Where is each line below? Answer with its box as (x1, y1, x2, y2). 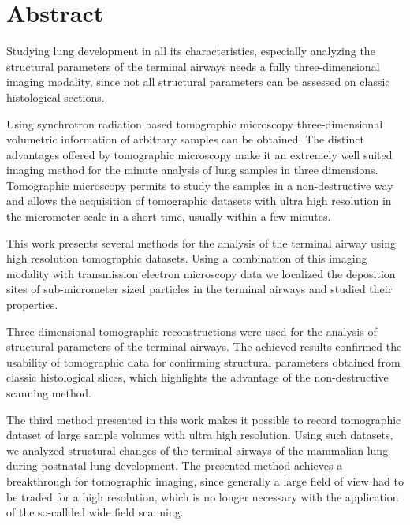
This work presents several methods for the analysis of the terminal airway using (6, 234, 396, 251)
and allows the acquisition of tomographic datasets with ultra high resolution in (6, 192, 392, 209)
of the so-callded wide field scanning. (6, 504, 184, 520)
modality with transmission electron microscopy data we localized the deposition (6, 265, 396, 281)
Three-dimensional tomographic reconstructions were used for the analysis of (6, 322, 377, 339)
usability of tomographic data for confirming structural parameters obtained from (6, 353, 401, 370)
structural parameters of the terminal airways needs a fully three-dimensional (6, 58, 380, 74)
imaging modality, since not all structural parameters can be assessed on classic (6, 73, 390, 90)
